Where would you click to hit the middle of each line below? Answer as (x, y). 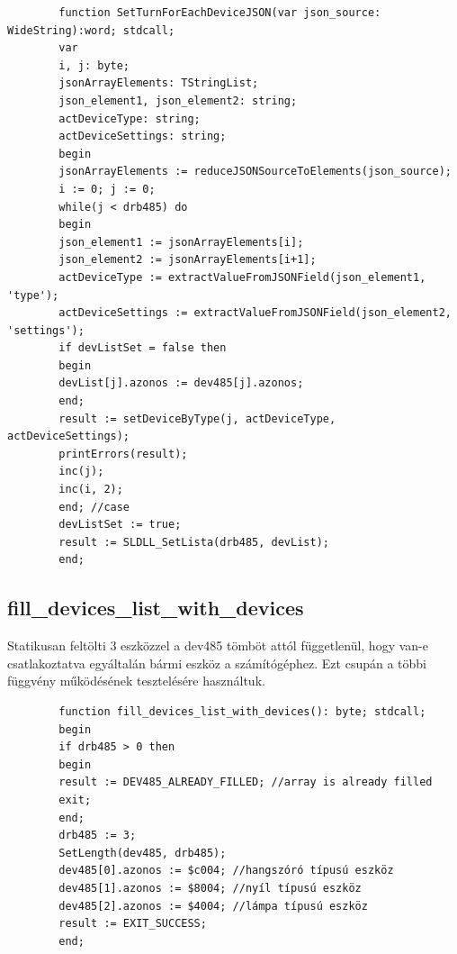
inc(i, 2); (91, 490)
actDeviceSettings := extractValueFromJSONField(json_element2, (255, 313)
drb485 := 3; (98, 836)
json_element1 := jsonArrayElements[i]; (181, 242)
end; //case (94, 507)
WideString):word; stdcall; (91, 30)
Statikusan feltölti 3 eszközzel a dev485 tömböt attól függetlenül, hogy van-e (218, 645)
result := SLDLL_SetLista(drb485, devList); (194, 542)
